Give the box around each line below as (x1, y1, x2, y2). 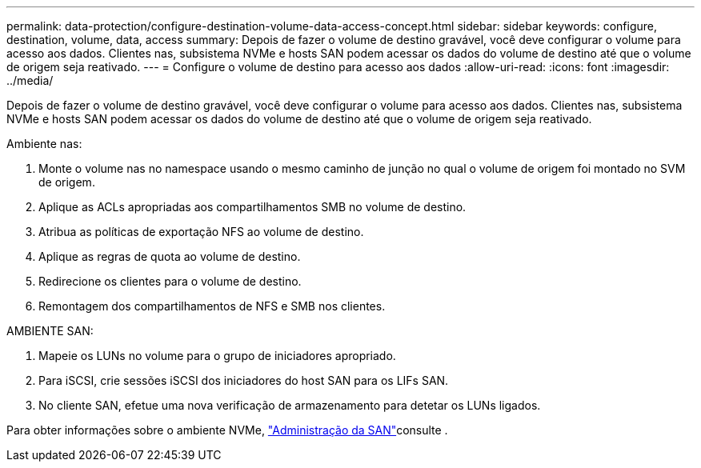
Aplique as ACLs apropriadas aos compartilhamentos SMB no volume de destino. (38, 200, 467, 214)
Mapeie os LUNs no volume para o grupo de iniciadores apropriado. (38, 349, 396, 362)
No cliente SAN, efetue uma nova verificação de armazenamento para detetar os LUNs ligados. (38, 398, 541, 412)
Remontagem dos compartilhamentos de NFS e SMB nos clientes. (38, 299, 386, 313)
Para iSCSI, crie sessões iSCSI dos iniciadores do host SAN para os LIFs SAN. (38, 374, 449, 387)
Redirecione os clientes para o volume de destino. (38, 274, 302, 288)
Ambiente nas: (6, 137, 82, 150)
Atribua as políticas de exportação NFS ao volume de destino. (38, 225, 364, 238)
